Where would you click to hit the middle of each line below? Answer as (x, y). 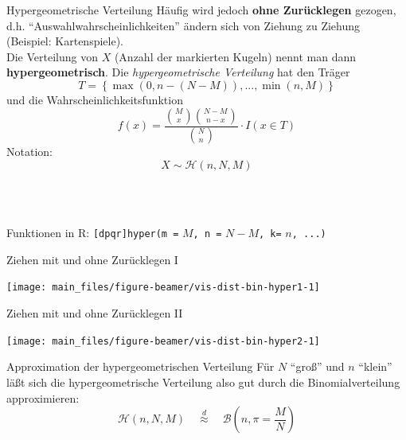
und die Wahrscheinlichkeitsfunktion (95, 99)
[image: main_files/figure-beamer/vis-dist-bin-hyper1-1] (163, 288)
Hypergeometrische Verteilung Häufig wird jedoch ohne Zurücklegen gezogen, (201, 10)
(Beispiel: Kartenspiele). (65, 41)
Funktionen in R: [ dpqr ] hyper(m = (93, 233)
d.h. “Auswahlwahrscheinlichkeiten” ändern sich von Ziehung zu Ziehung (183, 25)
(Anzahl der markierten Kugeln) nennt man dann (235, 56)
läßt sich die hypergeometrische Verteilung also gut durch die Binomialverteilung (203, 382)
